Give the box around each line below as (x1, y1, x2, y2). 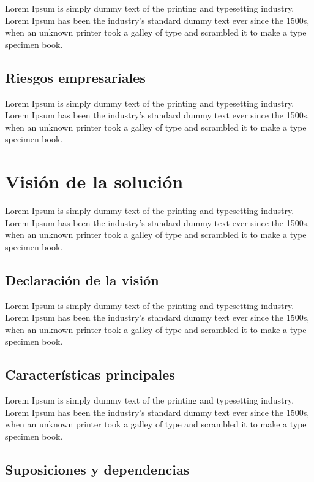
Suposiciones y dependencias (5, 460, 190, 478)
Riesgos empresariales (5, 67, 146, 86)
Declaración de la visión (5, 270, 159, 289)
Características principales (5, 365, 175, 384)
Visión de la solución (5, 169, 184, 194)
